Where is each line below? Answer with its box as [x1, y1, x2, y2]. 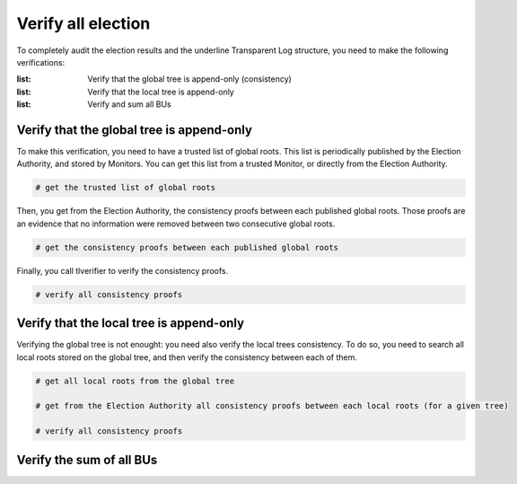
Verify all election [16, 13, 151, 33]
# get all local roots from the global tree [35, 375, 235, 386]
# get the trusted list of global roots [35, 182, 215, 193]
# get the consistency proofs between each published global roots [35, 242, 339, 252]
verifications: [16, 57, 66, 67]
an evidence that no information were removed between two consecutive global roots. [16, 218, 336, 229]
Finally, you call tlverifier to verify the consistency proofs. [16, 265, 229, 276]
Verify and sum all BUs [87, 99, 171, 110]
